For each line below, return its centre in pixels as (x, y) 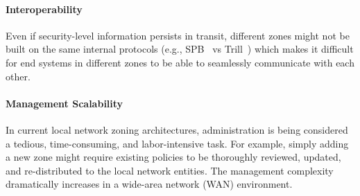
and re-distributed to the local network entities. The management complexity (170, 170)
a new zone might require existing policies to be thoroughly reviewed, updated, (173, 157)
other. (18, 76)
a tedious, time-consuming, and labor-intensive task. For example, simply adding (177, 143)
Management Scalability (65, 103)
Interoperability (44, 9)
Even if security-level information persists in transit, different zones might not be (178, 35)
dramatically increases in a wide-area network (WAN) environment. (149, 184)
